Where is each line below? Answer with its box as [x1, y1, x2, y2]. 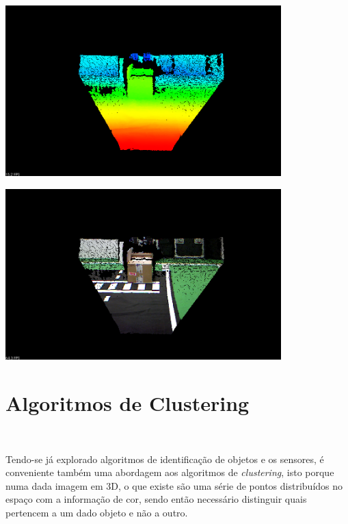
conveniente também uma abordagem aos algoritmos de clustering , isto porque [5, 465, 334, 479]
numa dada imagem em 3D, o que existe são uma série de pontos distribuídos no [5, 478, 343, 492]
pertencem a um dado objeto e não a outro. [5, 506, 188, 520]
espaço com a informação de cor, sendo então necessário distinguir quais [5, 492, 307, 506]
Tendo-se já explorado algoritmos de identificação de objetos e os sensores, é [5, 451, 324, 466]
